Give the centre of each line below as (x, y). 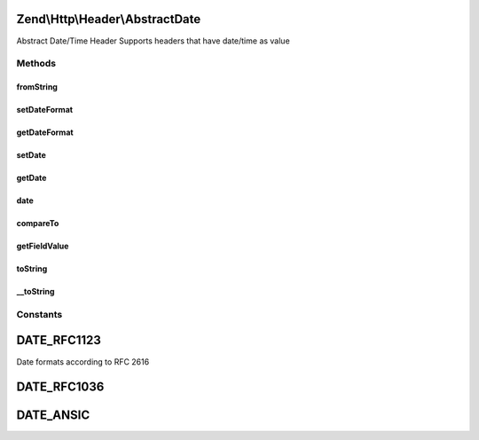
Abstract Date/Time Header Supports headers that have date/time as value (153, 41)
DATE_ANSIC (53, 416)
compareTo (38, 224)
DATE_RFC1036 (60, 387)
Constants (39, 314)
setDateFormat (45, 110)
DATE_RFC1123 (59, 340)
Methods (36, 64)
